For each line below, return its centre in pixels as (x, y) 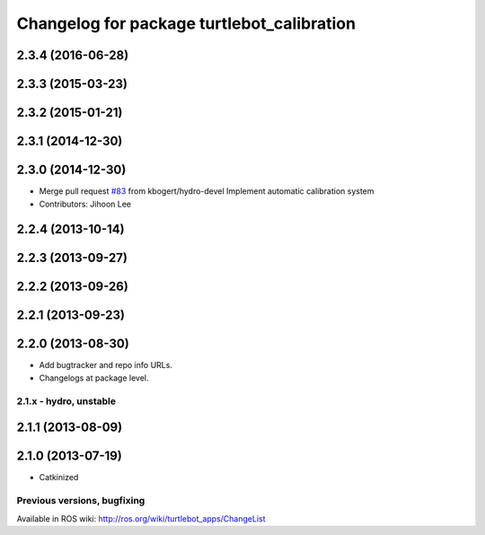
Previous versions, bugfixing (81, 501)
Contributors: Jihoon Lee (85, 204)
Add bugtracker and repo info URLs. (106, 365)
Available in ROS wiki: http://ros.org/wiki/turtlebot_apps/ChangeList (141, 518)
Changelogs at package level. (94, 378)
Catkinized (59, 478)
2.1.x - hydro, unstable (66, 401)
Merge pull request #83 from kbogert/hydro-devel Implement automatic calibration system (207, 191)
